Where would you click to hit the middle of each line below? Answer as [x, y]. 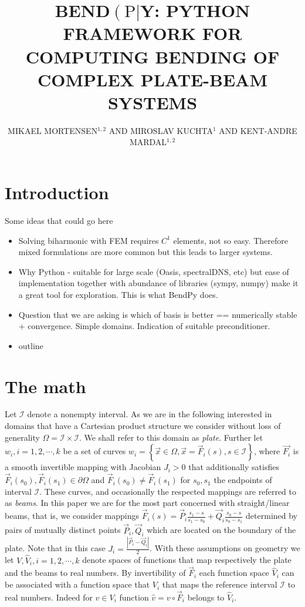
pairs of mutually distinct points [63, 530]
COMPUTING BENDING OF [152, 56]
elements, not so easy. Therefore [231, 240]
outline [31, 345]
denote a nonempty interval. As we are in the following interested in [150, 414]
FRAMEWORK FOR [152, 33]
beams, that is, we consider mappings [72, 516]
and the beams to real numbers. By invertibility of [95, 573]
